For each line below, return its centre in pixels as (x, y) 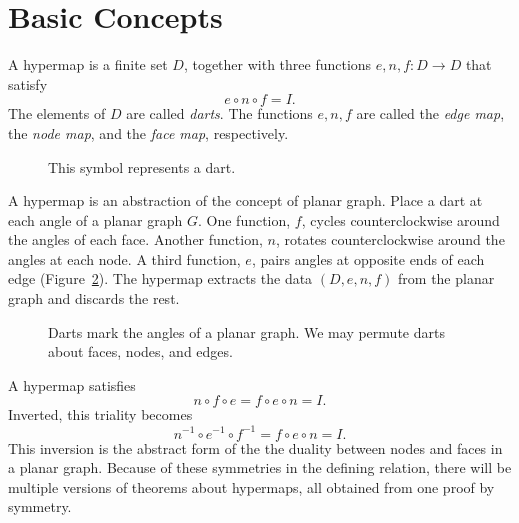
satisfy (28, 83)
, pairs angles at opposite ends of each (368, 258)
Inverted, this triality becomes (100, 414)
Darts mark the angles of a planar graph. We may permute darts (246, 331)
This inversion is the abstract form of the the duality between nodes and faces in (255, 447)
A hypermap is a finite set (88, 64)
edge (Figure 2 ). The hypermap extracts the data (160, 278)
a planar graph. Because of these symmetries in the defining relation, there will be (260, 467)
